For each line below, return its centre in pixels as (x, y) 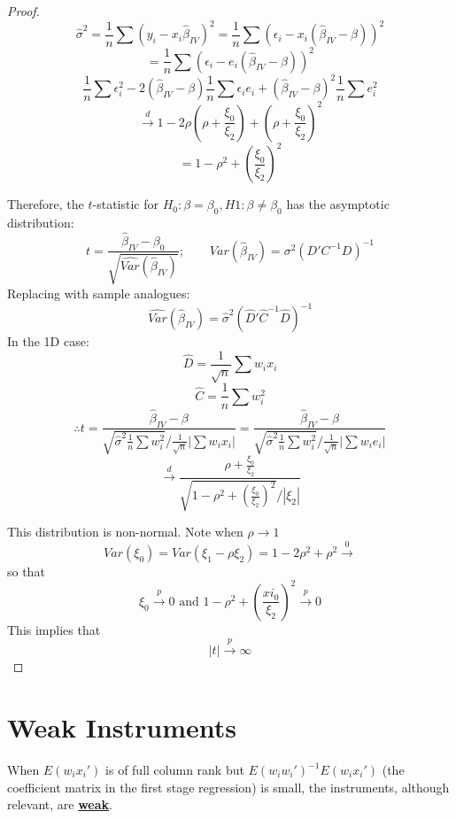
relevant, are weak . (60, 804)
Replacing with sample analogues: (99, 293)
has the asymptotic (338, 204)
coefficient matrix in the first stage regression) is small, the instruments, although (228, 787)
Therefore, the (46, 204)
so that (26, 571)
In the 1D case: (48, 341)
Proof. (23, 11)
